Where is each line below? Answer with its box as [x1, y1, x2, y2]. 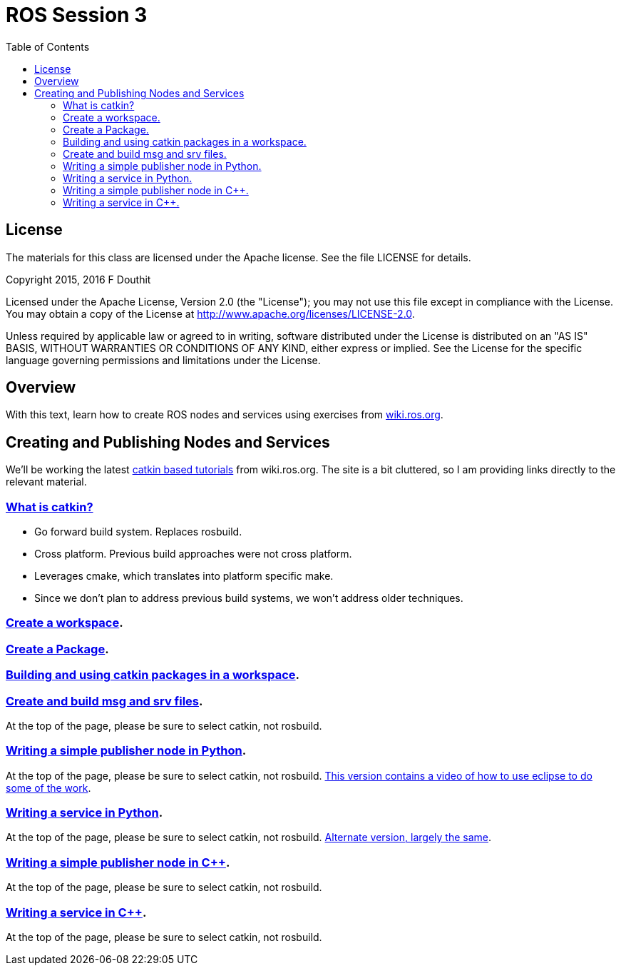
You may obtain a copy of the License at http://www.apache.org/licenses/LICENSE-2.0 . [6, 307, 415, 320]
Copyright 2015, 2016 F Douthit [6, 273, 151, 286]
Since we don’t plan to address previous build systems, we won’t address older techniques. [34, 592, 463, 605]
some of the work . [6, 781, 91, 794]
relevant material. [6, 476, 87, 488]
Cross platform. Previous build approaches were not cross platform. [34, 548, 352, 560]
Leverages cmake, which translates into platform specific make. [34, 570, 334, 583]
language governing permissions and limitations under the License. [6, 353, 321, 366]
